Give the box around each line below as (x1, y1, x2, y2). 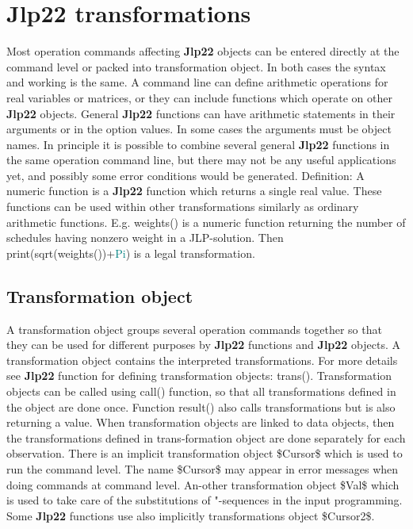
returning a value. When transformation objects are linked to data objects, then (6, 414, 395, 431)
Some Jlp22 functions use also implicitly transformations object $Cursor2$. (6, 507, 375, 523)
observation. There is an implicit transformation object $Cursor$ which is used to (6, 445, 403, 462)
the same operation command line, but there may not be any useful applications (6, 151, 396, 168)
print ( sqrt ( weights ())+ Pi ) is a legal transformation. (6, 244, 255, 261)
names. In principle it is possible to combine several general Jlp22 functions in (6, 136, 390, 152)
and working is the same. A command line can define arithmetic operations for (6, 74, 388, 90)
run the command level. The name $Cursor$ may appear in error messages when (6, 460, 399, 477)
